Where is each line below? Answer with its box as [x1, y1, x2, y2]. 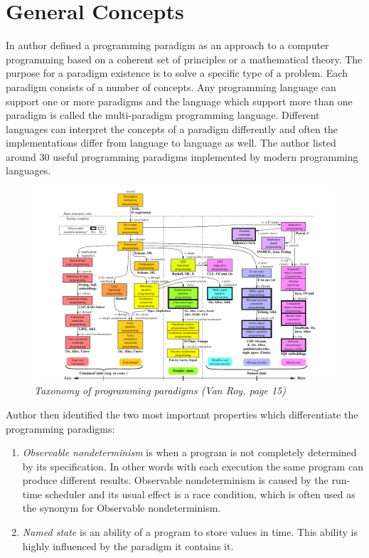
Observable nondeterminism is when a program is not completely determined [22, 445, 357, 460]
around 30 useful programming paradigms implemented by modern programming [6, 149, 358, 164]
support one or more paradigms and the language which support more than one [6, 93, 353, 108]
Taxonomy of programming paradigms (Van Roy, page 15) [34, 383, 286, 398]
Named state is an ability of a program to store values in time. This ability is [22, 525, 358, 539]
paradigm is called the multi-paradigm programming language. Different [6, 107, 320, 122]
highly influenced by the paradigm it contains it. [22, 538, 234, 553]
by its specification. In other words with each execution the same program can [22, 458, 363, 473]
